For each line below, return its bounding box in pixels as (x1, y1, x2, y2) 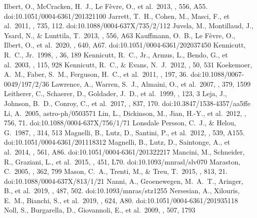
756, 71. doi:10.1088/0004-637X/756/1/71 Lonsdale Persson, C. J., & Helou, (4, 117, 236, 128)
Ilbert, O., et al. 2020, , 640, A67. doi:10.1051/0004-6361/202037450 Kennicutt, (4, 40, 246, 50)
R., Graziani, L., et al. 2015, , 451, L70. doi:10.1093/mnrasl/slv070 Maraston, (4, 156, 241, 166)
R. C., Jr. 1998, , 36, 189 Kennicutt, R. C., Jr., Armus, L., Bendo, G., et (4, 49, 228, 59)
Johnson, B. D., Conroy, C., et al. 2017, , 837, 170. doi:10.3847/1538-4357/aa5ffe (4, 98, 251, 108)
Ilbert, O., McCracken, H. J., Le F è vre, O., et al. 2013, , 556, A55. (4, 1, 208, 11)
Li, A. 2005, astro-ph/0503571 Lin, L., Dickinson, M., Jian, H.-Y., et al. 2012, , (4, 108, 247, 118)
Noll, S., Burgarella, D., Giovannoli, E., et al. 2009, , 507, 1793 (4, 205, 196, 215)
